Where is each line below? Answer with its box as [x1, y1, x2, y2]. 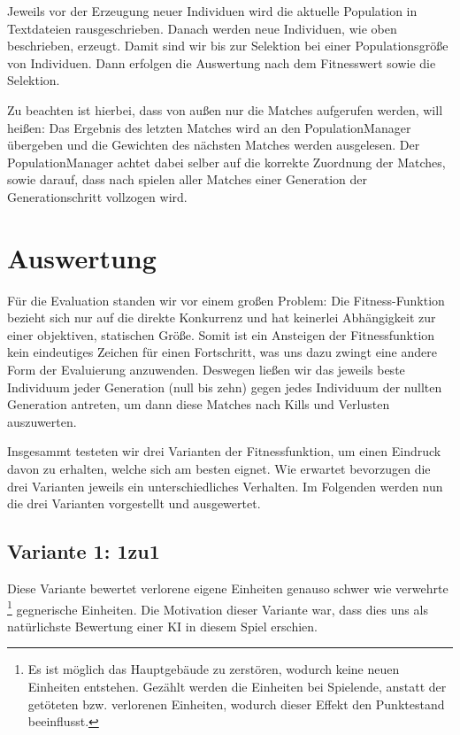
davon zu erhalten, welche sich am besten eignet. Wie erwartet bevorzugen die [7, 460, 431, 477]
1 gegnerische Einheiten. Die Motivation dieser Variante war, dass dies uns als [7, 597, 428, 618]
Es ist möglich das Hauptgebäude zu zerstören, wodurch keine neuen [27, 660, 400, 678]
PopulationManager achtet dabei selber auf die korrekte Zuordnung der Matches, [7, 152, 446, 171]
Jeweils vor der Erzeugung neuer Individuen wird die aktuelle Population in [7, 2, 418, 19]
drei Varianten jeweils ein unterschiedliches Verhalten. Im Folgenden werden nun [7, 476, 443, 495]
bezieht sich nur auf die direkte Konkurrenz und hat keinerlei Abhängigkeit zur [7, 308, 436, 327]
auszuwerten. [7, 412, 77, 430]
